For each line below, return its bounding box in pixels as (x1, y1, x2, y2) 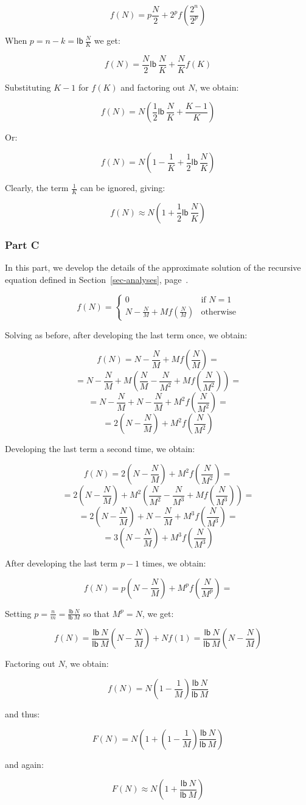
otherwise (201, 307, 237, 316)
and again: (5, 758, 44, 770)
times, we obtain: (142, 557, 206, 570)
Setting (5, 607, 32, 619)
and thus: (5, 708, 40, 720)
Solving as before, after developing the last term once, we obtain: (5, 328, 248, 341)
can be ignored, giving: (80, 181, 165, 194)
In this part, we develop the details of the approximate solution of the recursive (5, 261, 301, 274)
